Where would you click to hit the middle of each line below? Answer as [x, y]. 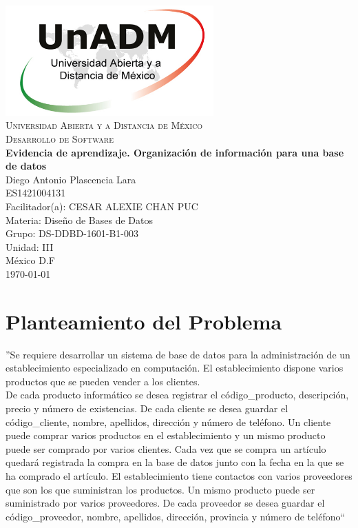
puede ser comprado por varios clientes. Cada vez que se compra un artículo [166, 448]
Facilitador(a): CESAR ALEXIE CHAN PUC [102, 206]
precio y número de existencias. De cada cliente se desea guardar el [147, 408]
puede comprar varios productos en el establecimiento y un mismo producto [166, 435]
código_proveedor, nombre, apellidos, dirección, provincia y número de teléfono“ [176, 516]
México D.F [30, 260]
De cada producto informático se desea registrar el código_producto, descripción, [177, 395]
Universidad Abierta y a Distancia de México [104, 125]
